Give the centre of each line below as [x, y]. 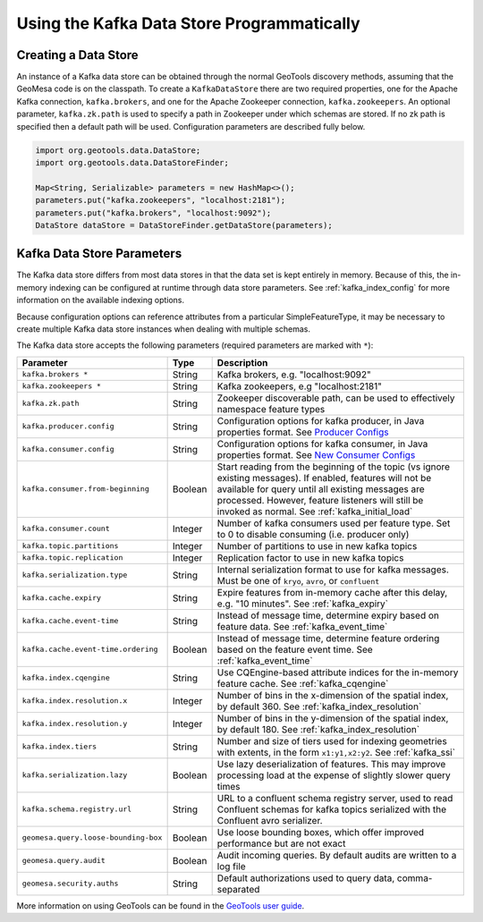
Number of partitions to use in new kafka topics [317, 546]
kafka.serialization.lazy [75, 775]
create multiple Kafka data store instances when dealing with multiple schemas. [164, 329]
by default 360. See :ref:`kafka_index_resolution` [319, 706]
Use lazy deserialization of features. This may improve [331, 764]
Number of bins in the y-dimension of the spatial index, [333, 718]
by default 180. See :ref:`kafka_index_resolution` [318, 729]
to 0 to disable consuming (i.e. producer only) [313, 534]
